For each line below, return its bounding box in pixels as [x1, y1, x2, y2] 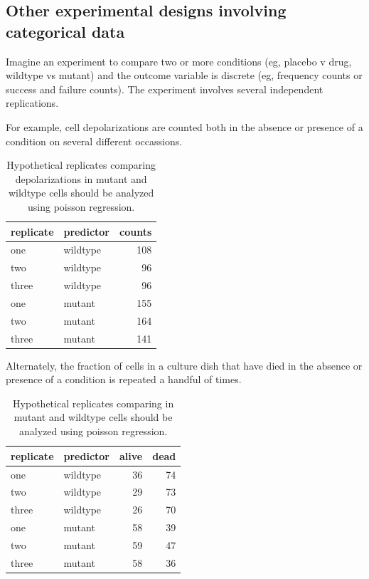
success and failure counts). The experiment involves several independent [6, 81, 323, 96]
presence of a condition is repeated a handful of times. [6, 372, 242, 387]
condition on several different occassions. [6, 133, 183, 148]
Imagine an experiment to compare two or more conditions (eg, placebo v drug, [6, 53, 352, 68]
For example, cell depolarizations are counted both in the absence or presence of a [6, 119, 363, 134]
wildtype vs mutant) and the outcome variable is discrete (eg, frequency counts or [6, 68, 363, 83]
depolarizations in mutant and [15, 171, 147, 186]
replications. [6, 95, 59, 110]
